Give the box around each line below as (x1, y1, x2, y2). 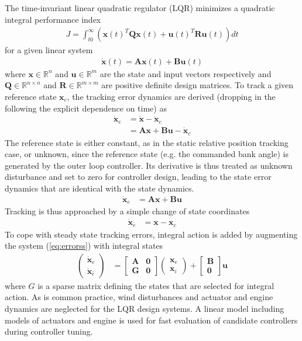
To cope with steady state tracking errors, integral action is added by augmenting (5, 228, 298, 240)
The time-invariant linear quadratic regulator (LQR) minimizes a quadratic (5, 2, 275, 13)
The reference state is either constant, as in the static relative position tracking (5, 136, 289, 148)
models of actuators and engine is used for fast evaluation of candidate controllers (5, 314, 298, 326)
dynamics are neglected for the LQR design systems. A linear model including (5, 302, 284, 314)
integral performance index (5, 13, 101, 25)
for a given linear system (5, 44, 93, 56)
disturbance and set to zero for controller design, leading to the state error (5, 170, 272, 183)
